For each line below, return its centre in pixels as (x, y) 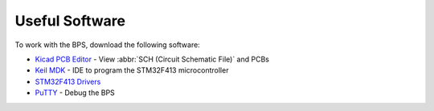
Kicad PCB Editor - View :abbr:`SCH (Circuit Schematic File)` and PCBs (152, 59)
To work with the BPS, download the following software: (107, 45)
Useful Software (70, 21)
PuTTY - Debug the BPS (75, 93)
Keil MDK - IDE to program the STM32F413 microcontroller (132, 70)
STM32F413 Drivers (68, 81)
